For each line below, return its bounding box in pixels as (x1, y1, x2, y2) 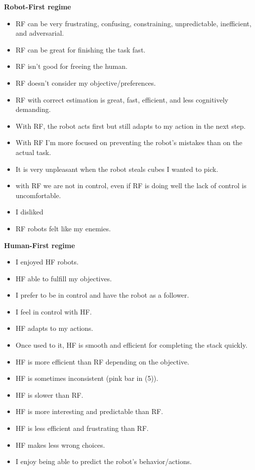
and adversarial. (15, 28, 64, 38)
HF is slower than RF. (15, 389, 84, 400)
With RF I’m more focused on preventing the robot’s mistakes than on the (15, 137, 243, 148)
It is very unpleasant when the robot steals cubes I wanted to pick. (15, 163, 218, 174)
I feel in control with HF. (15, 306, 92, 316)
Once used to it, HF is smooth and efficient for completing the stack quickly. (15, 340, 248, 350)
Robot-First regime (4, 1, 71, 11)
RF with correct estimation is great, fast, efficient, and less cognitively (15, 94, 228, 104)
